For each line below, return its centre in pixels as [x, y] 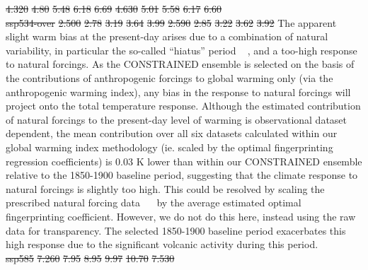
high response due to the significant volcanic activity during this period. [162, 244]
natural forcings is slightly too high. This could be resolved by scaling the [165, 188]
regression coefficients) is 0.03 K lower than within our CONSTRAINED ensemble [184, 161]
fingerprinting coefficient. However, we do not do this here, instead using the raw [181, 216]
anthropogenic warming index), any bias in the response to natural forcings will [178, 92]
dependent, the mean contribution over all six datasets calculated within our [172, 133]
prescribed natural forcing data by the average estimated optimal [154, 202]
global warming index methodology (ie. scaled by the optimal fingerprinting [169, 147]
